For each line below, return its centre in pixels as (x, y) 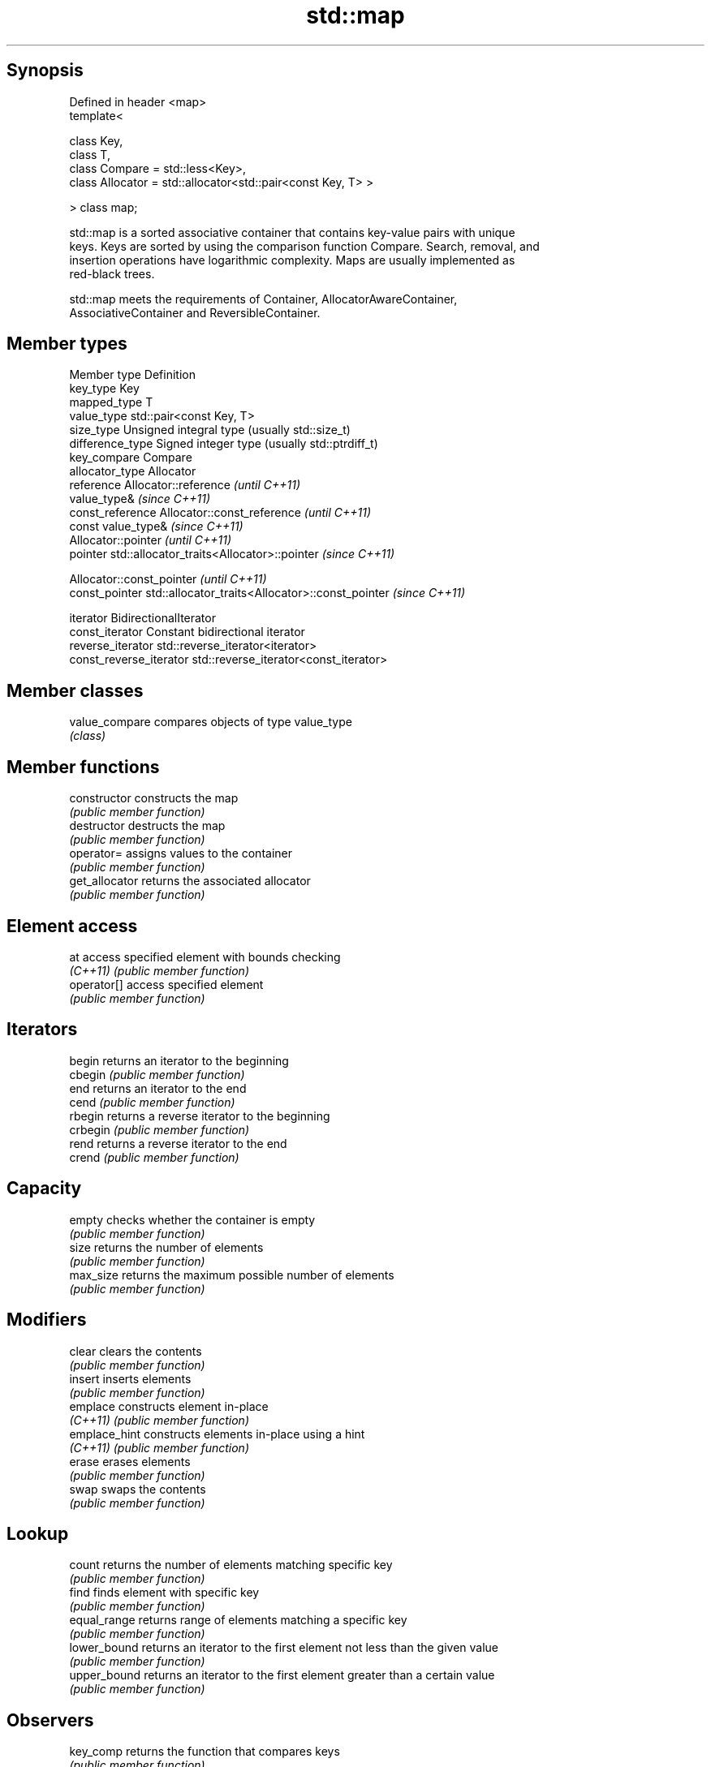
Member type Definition (132, 375)
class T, (90, 154)
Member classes (75, 690)
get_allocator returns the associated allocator (190, 881)
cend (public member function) (152, 1102)
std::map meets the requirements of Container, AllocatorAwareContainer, (263, 299)
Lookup (38, 1533)
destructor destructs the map (147, 826)
